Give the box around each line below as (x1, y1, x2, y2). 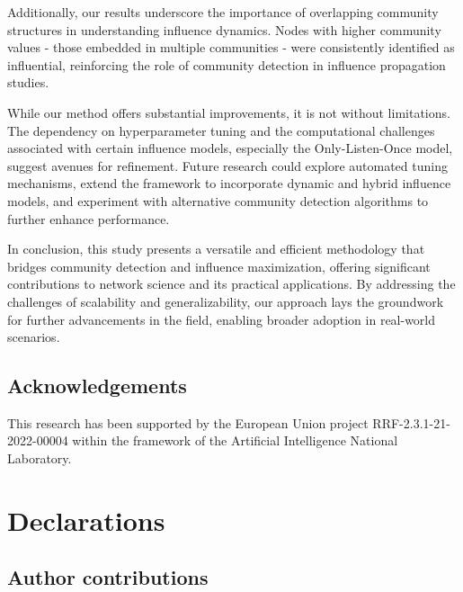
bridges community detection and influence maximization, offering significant (7, 256, 431, 275)
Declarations (7, 501, 165, 538)
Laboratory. (7, 449, 72, 468)
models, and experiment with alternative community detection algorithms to (7, 191, 429, 210)
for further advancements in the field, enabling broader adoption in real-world (7, 309, 436, 328)
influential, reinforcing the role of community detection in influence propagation (7, 55, 446, 74)
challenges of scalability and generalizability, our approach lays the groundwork (7, 292, 444, 310)
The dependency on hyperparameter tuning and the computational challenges (7, 121, 435, 139)
